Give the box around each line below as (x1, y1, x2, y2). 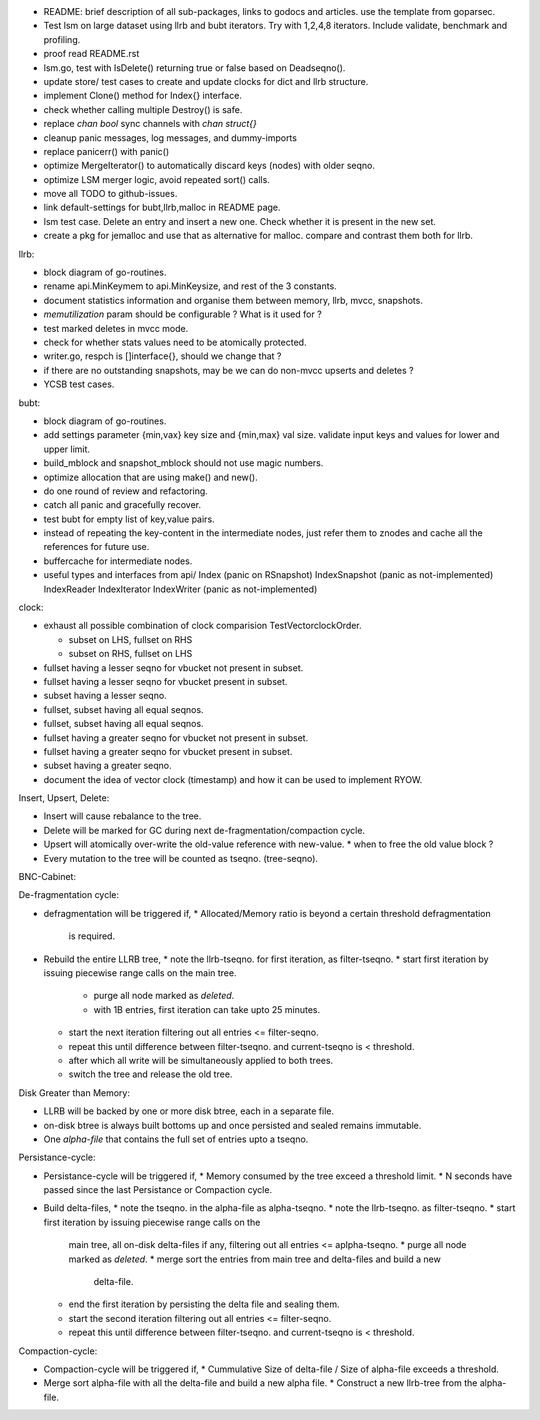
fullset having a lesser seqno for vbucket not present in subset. (43, 661, 304, 674)
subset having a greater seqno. (43, 760, 172, 772)
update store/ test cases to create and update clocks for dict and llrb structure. (43, 75, 369, 87)
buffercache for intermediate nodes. (43, 555, 193, 567)
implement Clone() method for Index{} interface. (43, 90, 242, 102)
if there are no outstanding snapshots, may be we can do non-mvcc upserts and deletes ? (43, 364, 414, 376)
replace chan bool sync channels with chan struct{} (43, 118, 257, 130)
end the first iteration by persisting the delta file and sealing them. (68, 1298, 340, 1310)
